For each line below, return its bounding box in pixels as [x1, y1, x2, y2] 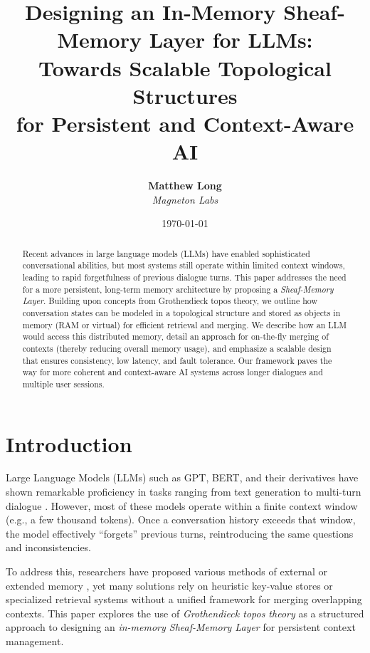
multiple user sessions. [22, 377, 105, 390]
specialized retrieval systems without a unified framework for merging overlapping [6, 592, 362, 607]
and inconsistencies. [6, 540, 92, 555]
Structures [132, 80, 238, 110]
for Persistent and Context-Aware [16, 108, 354, 137]
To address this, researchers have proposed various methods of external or [6, 564, 328, 579]
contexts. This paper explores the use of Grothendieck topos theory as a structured [6, 605, 364, 620]
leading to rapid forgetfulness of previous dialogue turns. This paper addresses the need [22, 271, 347, 283]
